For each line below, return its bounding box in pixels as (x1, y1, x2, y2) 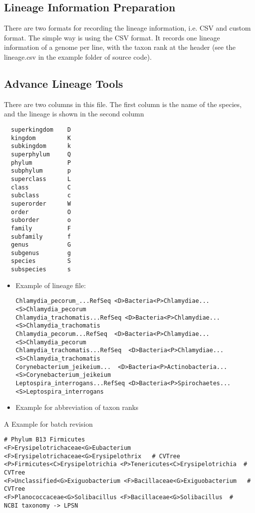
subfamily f (11, 233, 71, 240)
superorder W (11, 200, 71, 207)
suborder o (11, 217, 71, 224)
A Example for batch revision (4, 418, 93, 429)
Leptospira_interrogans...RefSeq (15, 379, 125, 387)
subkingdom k (11, 143, 71, 150)
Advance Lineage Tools (4, 75, 123, 91)
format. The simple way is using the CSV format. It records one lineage (4, 32, 220, 42)
